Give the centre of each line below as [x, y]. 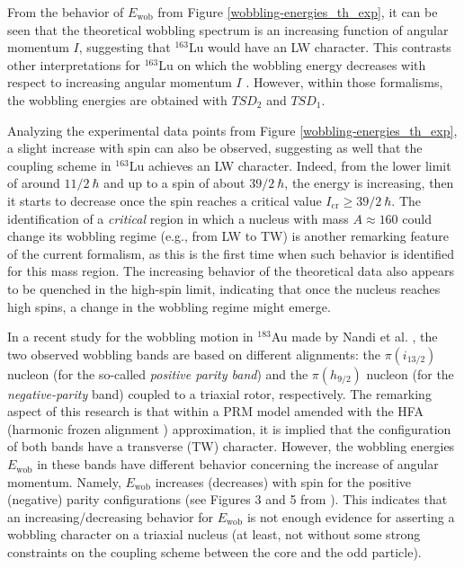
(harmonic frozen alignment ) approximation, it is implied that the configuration [229, 428]
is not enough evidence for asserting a [351, 516]
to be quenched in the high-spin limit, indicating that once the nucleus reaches [224, 288]
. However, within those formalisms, [344, 82]
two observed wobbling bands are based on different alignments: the [194, 354]
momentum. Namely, [64, 481]
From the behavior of [66, 12]
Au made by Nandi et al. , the [354, 337]
